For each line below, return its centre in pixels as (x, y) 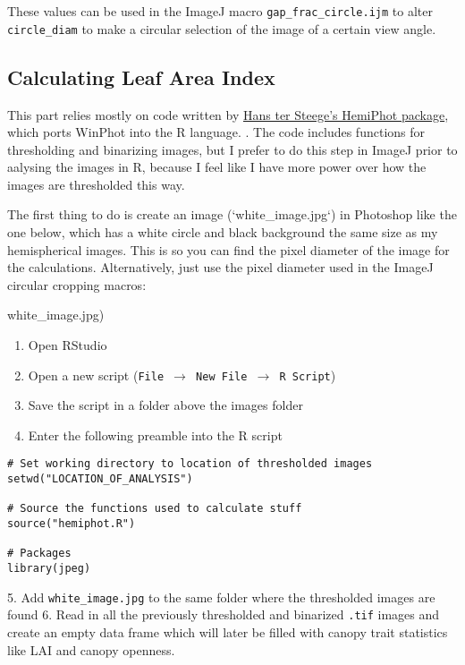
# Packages (39, 554)
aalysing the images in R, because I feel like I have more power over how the (217, 167)
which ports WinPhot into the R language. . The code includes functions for (216, 132)
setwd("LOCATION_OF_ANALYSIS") (100, 479)
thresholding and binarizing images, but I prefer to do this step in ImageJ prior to (232, 149)
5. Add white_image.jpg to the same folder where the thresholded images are (221, 597)
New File (222, 376)
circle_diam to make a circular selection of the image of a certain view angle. (222, 28)
